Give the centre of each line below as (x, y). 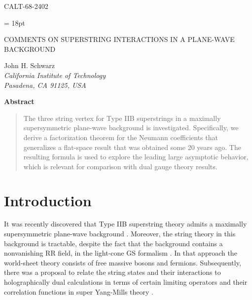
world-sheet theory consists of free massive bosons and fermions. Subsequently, (123, 262)
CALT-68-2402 (26, 6)
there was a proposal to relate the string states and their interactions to (112, 272)
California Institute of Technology (55, 75)
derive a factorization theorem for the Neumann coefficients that (121, 137)
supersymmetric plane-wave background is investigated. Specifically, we (131, 128)
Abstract (19, 101)
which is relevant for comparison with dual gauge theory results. (120, 166)
